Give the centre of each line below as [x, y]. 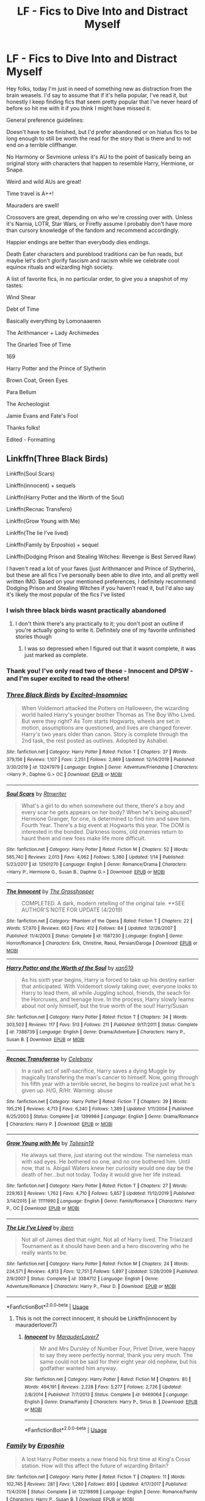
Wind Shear [21, 297]
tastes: [15, 285]
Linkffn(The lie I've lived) [38, 533]
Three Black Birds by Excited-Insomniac [67, 695]
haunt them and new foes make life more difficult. [84, 838]
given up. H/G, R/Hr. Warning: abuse [67, 1090]
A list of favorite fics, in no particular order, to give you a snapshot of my [97, 279]
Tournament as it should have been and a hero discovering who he [105, 1246]
